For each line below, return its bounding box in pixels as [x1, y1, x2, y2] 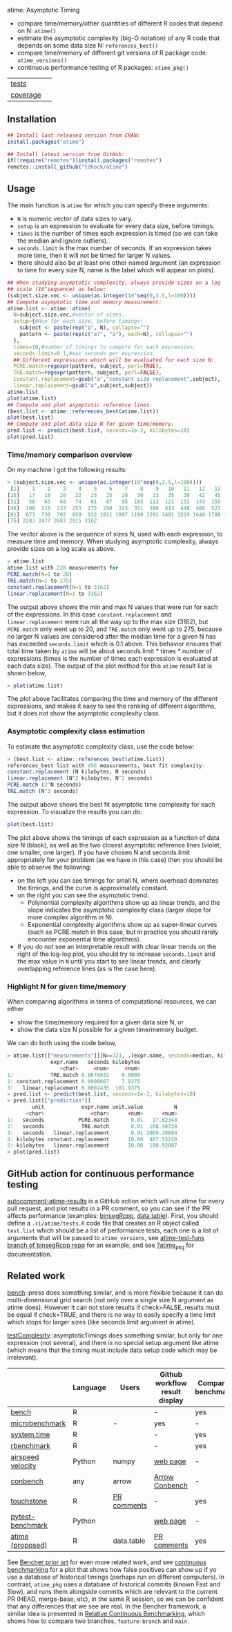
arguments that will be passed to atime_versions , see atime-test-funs [7, 1233, 205, 1241]
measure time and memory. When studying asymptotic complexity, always [7, 537, 219, 545]
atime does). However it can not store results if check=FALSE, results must [7, 1303, 220, 1311]
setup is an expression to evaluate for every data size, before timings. [17, 222, 215, 230]
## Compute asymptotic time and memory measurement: [7, 299, 162, 306]
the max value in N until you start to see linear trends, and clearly [17, 957, 202, 965]
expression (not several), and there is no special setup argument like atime [7, 1338, 220, 1347]
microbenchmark [10, 1418, 66, 1428]
